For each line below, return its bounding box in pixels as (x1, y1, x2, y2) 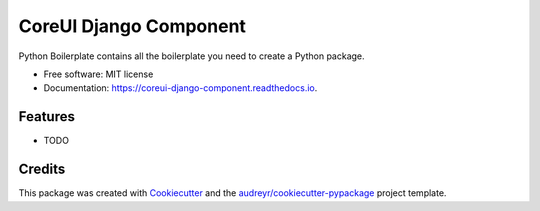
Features (18, 108, 75, 125)
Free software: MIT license (43, 68, 154, 80)
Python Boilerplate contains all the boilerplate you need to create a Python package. (18, 50, 365, 62)
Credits (18, 161, 66, 178)
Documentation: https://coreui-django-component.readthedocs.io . (43, 82, 318, 94)
